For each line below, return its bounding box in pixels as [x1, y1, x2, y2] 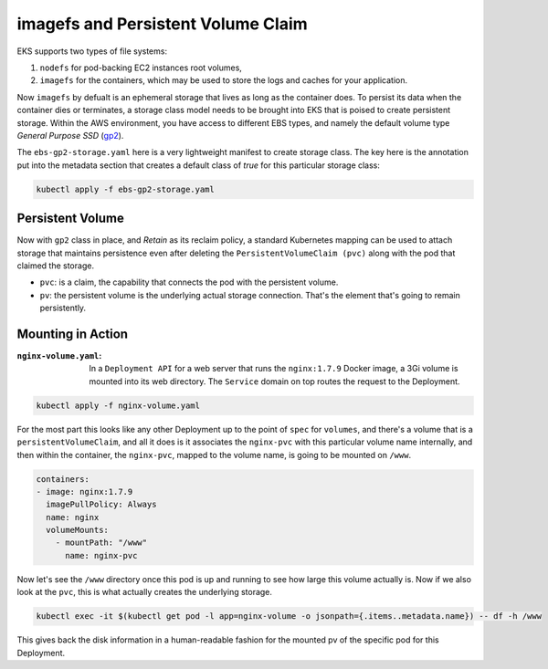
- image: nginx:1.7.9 [36, 486, 133, 497]
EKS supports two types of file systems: [16, 46, 168, 57]
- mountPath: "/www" [55, 538, 148, 548]
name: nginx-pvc [65, 550, 138, 560]
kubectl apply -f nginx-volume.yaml [36, 400, 201, 411]
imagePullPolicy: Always [46, 499, 157, 510]
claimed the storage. [16, 260, 95, 271]
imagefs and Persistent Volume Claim [16, 14, 308, 34]
